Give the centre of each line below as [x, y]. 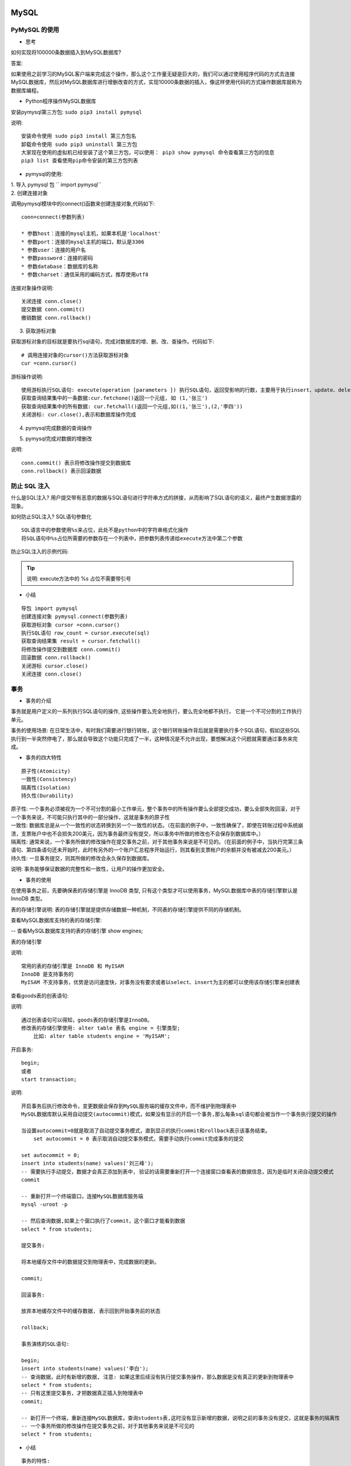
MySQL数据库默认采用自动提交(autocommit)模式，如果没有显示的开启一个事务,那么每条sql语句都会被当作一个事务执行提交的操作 [179, 1114]
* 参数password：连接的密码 [57, 258]
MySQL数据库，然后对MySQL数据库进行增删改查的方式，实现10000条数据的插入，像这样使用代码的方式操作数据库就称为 [156, 82]
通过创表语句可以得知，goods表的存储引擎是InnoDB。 [87, 1020]
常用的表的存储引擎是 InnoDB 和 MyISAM [73, 966]
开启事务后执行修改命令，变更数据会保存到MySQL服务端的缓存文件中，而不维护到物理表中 [129, 1106]
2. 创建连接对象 [29, 193]
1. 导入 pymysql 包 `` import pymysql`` [56, 185]
